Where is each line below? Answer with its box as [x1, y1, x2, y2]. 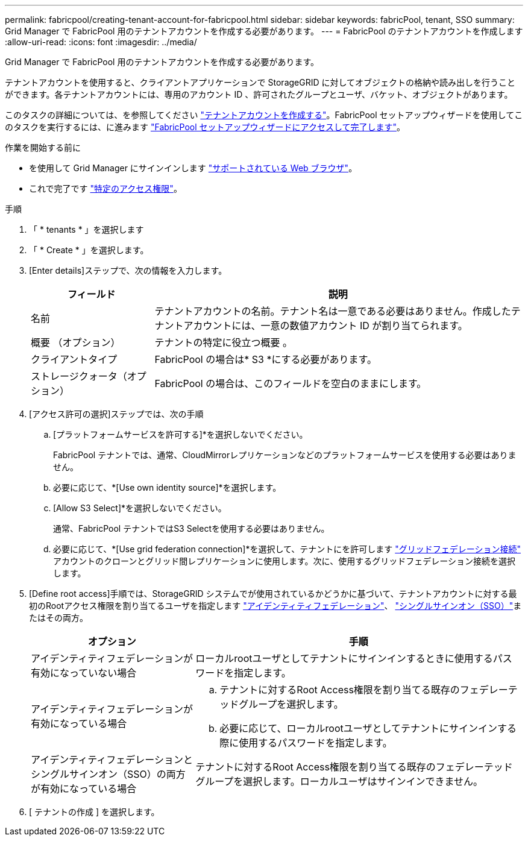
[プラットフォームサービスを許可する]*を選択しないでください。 [53, 429, 308, 439]
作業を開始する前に [5, 142, 81, 153]
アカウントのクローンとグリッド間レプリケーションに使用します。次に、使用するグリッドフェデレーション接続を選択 [53, 556, 515, 566]
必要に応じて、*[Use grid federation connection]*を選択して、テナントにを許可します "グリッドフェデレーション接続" [53, 544, 521, 554]
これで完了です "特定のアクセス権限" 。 [29, 183, 182, 194]
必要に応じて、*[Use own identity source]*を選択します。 [53, 482, 281, 493]
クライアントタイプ [31, 353, 118, 365]
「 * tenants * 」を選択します [29, 224, 144, 235]
